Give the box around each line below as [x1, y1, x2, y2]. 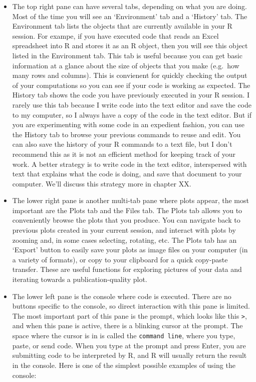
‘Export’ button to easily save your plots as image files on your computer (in [12, 244, 248, 255]
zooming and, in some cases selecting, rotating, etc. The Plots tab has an [12, 234, 237, 245]
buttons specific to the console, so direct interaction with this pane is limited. [12, 301, 250, 311]
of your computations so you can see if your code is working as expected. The [12, 79, 250, 90]
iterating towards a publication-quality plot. [12, 274, 147, 284]
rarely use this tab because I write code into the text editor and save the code [12, 99, 251, 110]
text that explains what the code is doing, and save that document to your [12, 168, 242, 179]
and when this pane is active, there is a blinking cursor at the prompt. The [12, 320, 243, 331]
